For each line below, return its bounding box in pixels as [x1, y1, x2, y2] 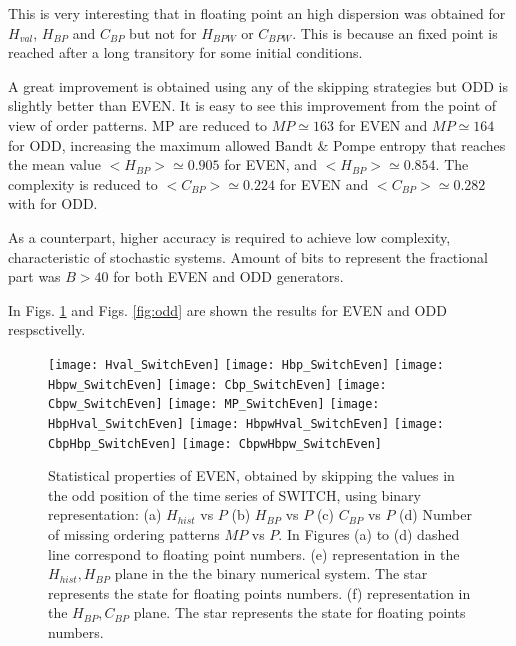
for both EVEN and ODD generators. [113, 266, 344, 287]
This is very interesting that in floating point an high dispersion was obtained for [8, 3, 506, 23]
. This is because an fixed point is [292, 22, 498, 43]
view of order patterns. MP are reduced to [8, 114, 268, 135]
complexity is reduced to [8, 173, 158, 194]
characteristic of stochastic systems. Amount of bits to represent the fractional [8, 246, 488, 267]
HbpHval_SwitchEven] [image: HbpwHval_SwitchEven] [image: [48, 416, 444, 431]
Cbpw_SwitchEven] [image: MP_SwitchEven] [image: [48, 397, 380, 412]
